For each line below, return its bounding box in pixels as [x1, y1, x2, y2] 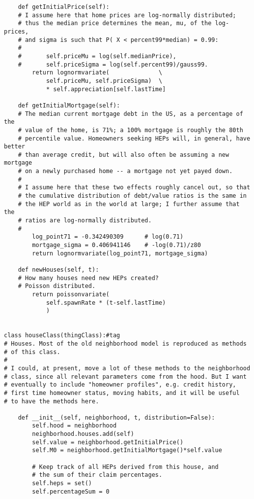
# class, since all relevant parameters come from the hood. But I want [4, 373, 247, 380]
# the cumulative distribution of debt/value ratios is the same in [18, 192, 247, 200]
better [4, 143, 25, 150]
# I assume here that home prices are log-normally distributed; [18, 11, 236, 19]
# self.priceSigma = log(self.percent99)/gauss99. [18, 61, 208, 68]
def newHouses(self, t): [18, 266, 99, 273]
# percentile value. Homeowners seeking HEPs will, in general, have [18, 135, 251, 142]
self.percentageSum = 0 [32, 488, 110, 495]
